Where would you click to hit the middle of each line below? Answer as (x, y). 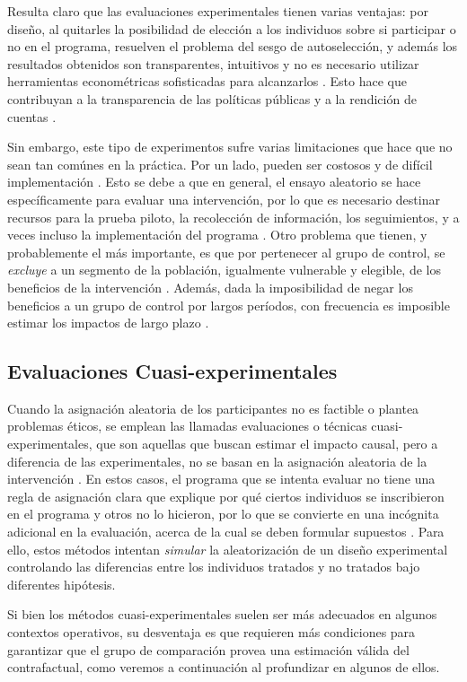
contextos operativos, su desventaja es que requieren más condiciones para (211, 632)
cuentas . (32, 116)
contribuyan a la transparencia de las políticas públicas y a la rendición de (212, 98)
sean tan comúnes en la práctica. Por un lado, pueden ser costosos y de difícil (220, 164)
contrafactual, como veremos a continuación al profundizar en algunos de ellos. (224, 667)
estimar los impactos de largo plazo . (108, 323)
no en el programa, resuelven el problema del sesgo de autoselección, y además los (233, 46)
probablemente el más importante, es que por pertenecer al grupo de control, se (226, 252)
